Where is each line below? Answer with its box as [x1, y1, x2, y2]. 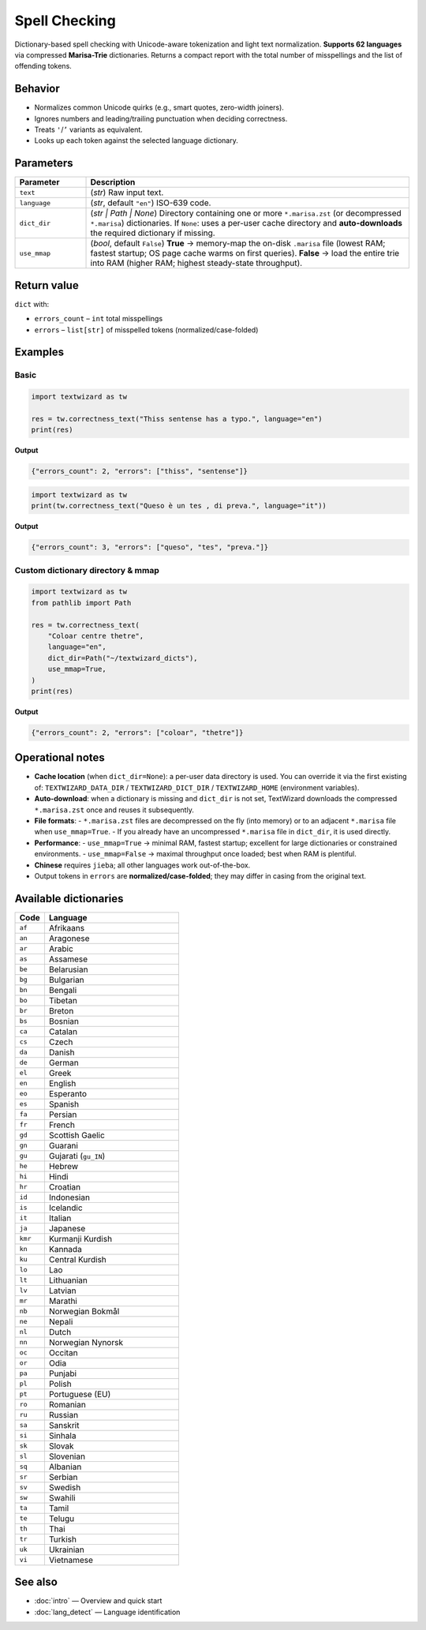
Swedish [48, 1482, 81, 1493]
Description [90, 177, 136, 188]
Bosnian [48, 1015, 79, 1026]
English [48, 1077, 77, 1089]
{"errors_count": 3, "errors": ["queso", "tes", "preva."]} [31, 543, 269, 552]
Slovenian [48, 1451, 86, 1462]
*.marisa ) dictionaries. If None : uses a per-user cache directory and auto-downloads [90, 218, 402, 229]
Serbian [48, 1471, 78, 1482]
